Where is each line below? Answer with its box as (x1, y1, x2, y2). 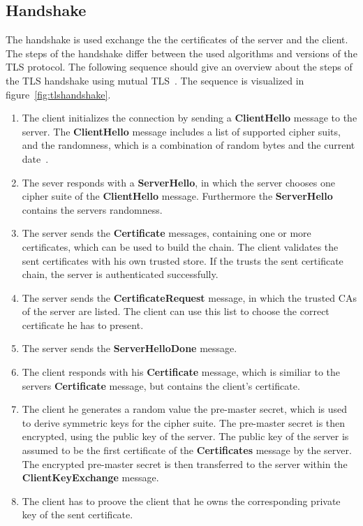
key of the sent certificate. (22, 507, 133, 522)
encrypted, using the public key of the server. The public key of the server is (22, 429, 349, 444)
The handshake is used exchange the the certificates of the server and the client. (6, 32, 348, 47)
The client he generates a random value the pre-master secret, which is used (22, 402, 348, 416)
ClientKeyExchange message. (22, 470, 159, 485)
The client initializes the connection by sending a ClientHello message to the (22, 110, 357, 125)
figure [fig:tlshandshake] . (6, 87, 111, 101)
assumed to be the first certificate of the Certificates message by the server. (22, 443, 352, 458)
